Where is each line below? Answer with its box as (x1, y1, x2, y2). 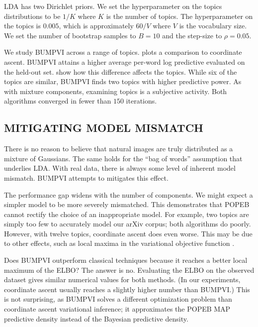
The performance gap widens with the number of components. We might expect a (4, 189, 253, 200)
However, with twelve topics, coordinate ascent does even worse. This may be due (4, 228, 253, 238)
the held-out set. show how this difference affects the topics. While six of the (4, 66, 237, 77)
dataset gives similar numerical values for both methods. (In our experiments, (4, 274, 241, 285)
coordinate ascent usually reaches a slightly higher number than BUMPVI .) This (4, 284, 250, 294)
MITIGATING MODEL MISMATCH (4, 120, 204, 135)
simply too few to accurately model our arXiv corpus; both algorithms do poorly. (4, 218, 251, 229)
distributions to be (4, 10, 61, 21)
